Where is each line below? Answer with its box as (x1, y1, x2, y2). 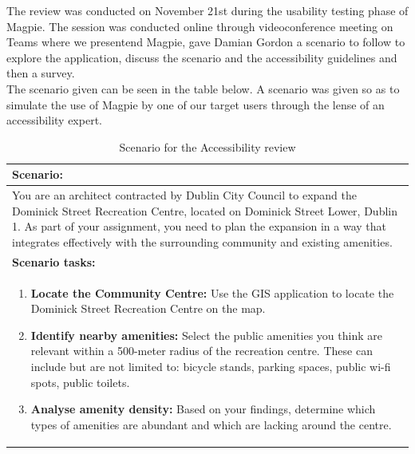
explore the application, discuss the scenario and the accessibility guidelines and (6, 49, 397, 65)
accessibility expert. (6, 112, 102, 128)
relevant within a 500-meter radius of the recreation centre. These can (30, 342, 373, 359)
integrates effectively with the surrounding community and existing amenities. (12, 233, 393, 250)
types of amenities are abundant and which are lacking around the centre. (30, 416, 392, 432)
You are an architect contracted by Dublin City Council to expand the (12, 187, 357, 203)
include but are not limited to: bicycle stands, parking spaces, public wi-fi (30, 358, 391, 375)
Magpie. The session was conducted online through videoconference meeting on (6, 18, 393, 34)
